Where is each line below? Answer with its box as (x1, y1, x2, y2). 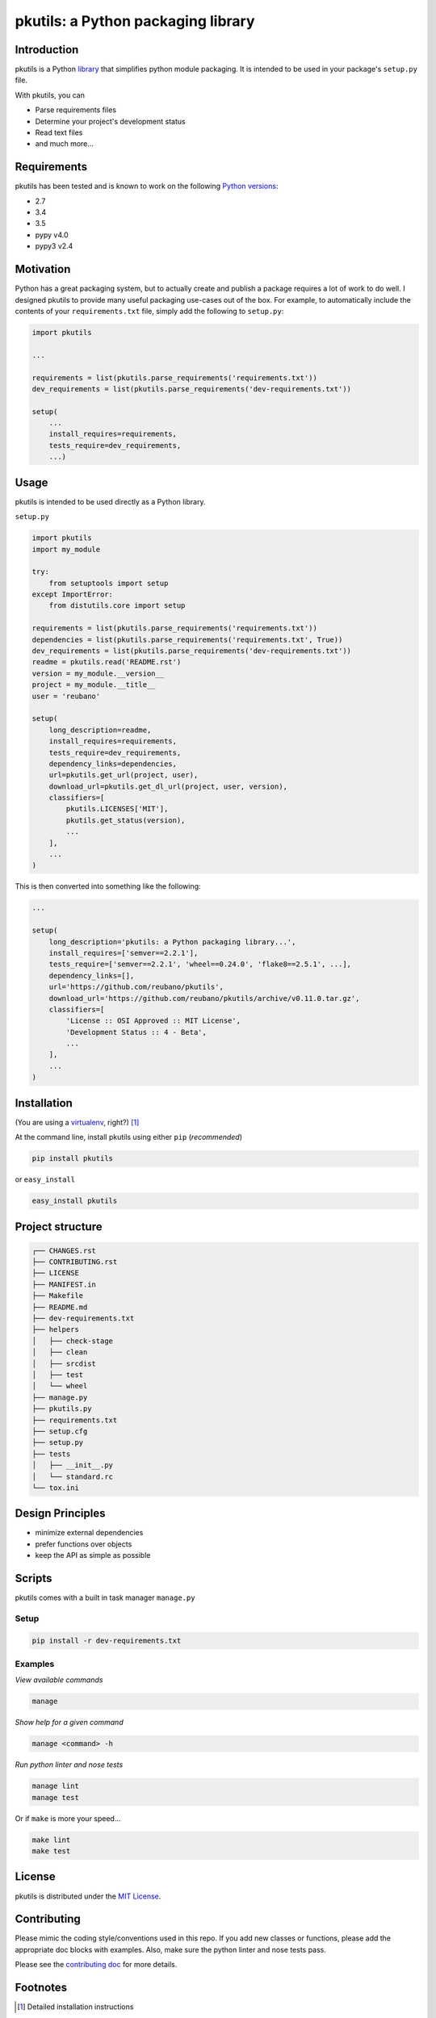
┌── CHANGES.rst (31, 1246, 97, 1255)
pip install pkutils (31, 1154, 113, 1163)
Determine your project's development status (35, 116, 186, 126)
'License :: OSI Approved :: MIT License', (65, 1016, 241, 1025)
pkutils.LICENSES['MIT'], (65, 804, 169, 814)
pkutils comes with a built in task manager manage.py (15, 1593, 195, 1602)
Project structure (15, 1220, 103, 1233)
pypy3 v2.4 (35, 241, 73, 251)
